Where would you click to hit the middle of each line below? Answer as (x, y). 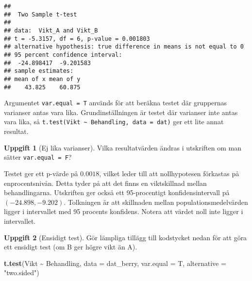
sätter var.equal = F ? (38, 157)
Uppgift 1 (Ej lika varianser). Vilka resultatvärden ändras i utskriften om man (123, 147)
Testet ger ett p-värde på (41, 173)
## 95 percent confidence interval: (63, 55)
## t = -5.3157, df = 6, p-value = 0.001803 (77, 39)
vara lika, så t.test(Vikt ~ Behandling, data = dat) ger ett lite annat (114, 122)
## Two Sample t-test (41, 14)
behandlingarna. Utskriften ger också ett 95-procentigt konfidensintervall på (117, 192)
